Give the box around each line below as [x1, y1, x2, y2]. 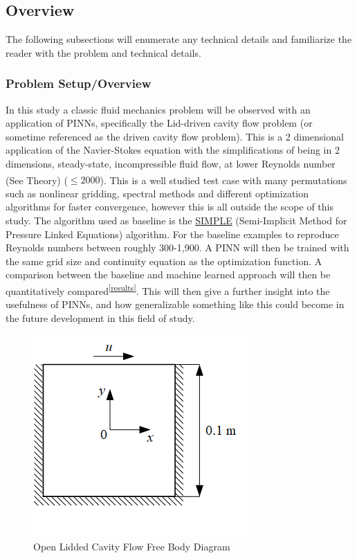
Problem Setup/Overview [6, 75, 152, 92]
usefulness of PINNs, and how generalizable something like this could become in [6, 297, 345, 312]
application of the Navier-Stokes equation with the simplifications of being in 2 [6, 143, 340, 157]
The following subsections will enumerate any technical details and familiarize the [6, 32, 352, 46]
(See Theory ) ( [6, 172, 68, 187]
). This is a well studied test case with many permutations [100, 172, 347, 187]
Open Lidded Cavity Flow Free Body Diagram [33, 539, 230, 554]
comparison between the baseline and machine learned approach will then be [6, 267, 331, 282]
